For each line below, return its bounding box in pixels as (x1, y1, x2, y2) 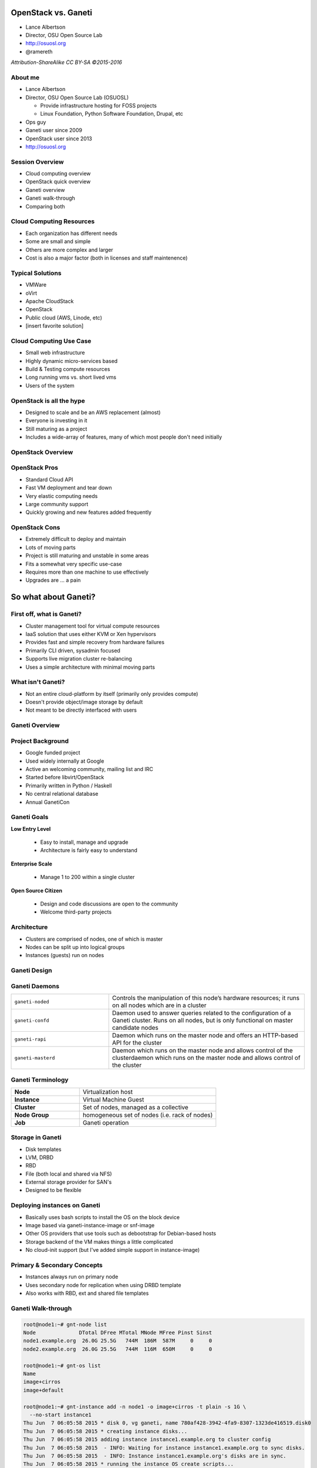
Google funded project (25, 749, 80, 756)
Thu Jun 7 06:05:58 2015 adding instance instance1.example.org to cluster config (23, 1436, 271, 1443)
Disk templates (25, 1146, 62, 1153)
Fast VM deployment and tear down (25, 484, 112, 491)
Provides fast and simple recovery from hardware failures (25, 639, 164, 646)
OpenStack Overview (11, 448, 73, 456)
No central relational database (25, 790, 99, 797)
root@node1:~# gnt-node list (23, 1321, 107, 1328)
